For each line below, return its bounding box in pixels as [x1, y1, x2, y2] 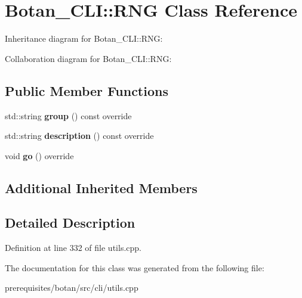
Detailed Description [5, 213, 135, 232]
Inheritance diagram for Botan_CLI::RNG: [5, 32, 163, 45]
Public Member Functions [5, 81, 168, 100]
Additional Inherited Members [5, 178, 198, 197]
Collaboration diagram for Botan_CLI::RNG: [5, 52, 172, 64]
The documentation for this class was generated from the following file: [5, 261, 264, 274]
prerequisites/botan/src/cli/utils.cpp [5, 281, 138, 294]
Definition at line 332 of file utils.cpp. [5, 241, 141, 254]
